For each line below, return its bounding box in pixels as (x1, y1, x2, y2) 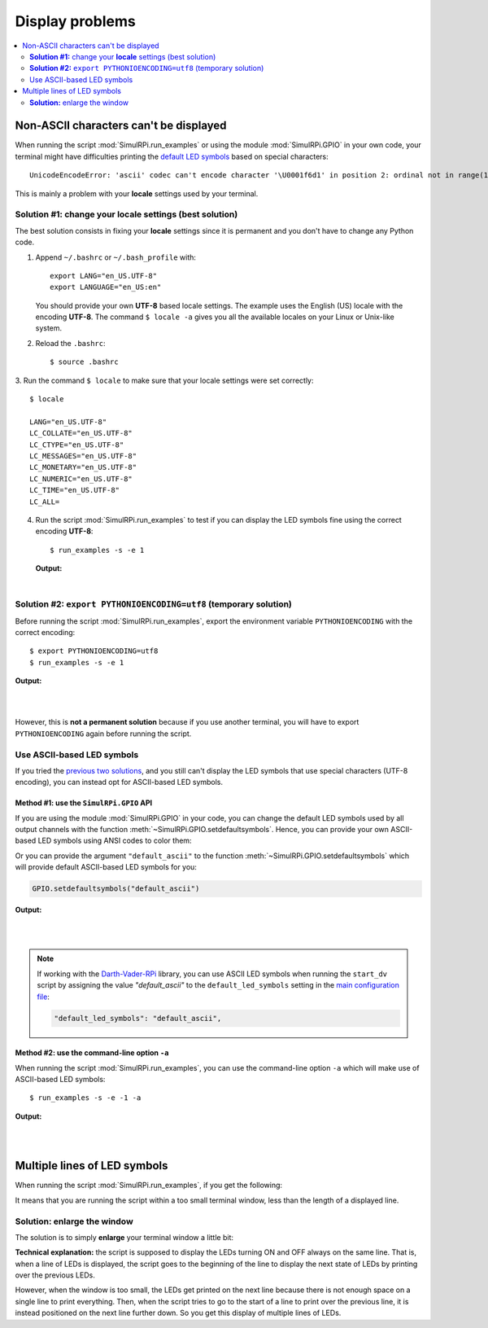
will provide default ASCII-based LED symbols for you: (15, 862, 197, 872)
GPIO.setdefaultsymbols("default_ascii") (32, 884, 200, 893)
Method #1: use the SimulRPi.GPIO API (15, 798, 153, 808)
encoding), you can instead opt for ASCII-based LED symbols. (15, 778, 224, 787)
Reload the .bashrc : (35, 338, 106, 348)
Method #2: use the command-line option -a (15, 1048, 169, 1058)
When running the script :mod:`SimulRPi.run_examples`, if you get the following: (15, 1181, 283, 1190)
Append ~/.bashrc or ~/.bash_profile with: (35, 252, 197, 262)
